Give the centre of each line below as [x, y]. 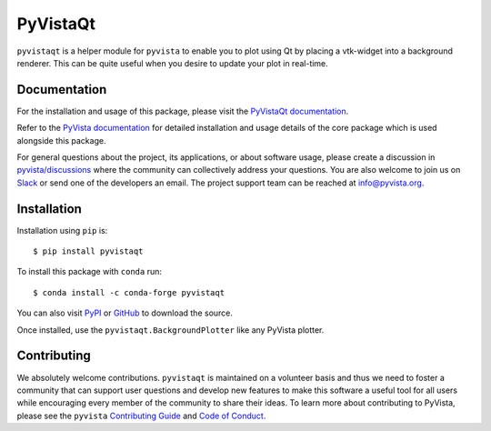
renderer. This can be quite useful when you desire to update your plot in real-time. [173, 63]
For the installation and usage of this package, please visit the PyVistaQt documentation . [183, 111]
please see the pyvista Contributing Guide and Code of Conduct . [141, 416]
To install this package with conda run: [90, 272]
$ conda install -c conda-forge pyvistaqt [129, 292]
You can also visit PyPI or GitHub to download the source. [125, 313]
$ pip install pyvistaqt [88, 251]
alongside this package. [61, 140]
